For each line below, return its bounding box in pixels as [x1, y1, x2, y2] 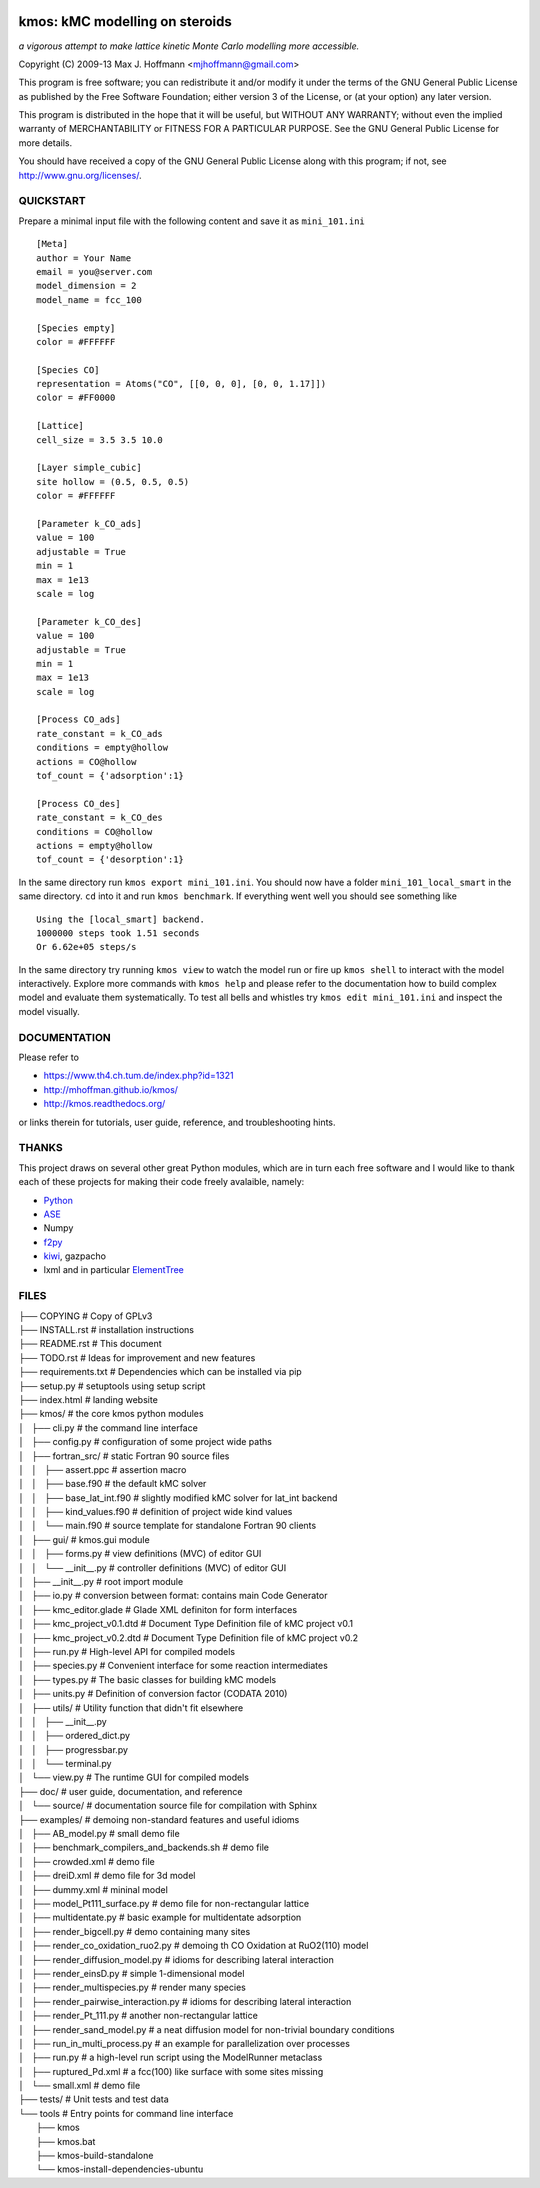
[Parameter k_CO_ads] [36, 518, 142, 529]
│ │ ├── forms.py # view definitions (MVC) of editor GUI [18, 1548, 262, 1560]
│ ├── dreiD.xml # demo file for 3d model [18, 1870, 196, 1882]
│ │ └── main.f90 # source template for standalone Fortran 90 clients [18, 1520, 317, 1532]
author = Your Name [36, 252, 132, 264]
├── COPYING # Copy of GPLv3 [18, 1310, 153, 1322]
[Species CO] [36, 364, 100, 375]
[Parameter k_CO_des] [36, 616, 142, 627]
